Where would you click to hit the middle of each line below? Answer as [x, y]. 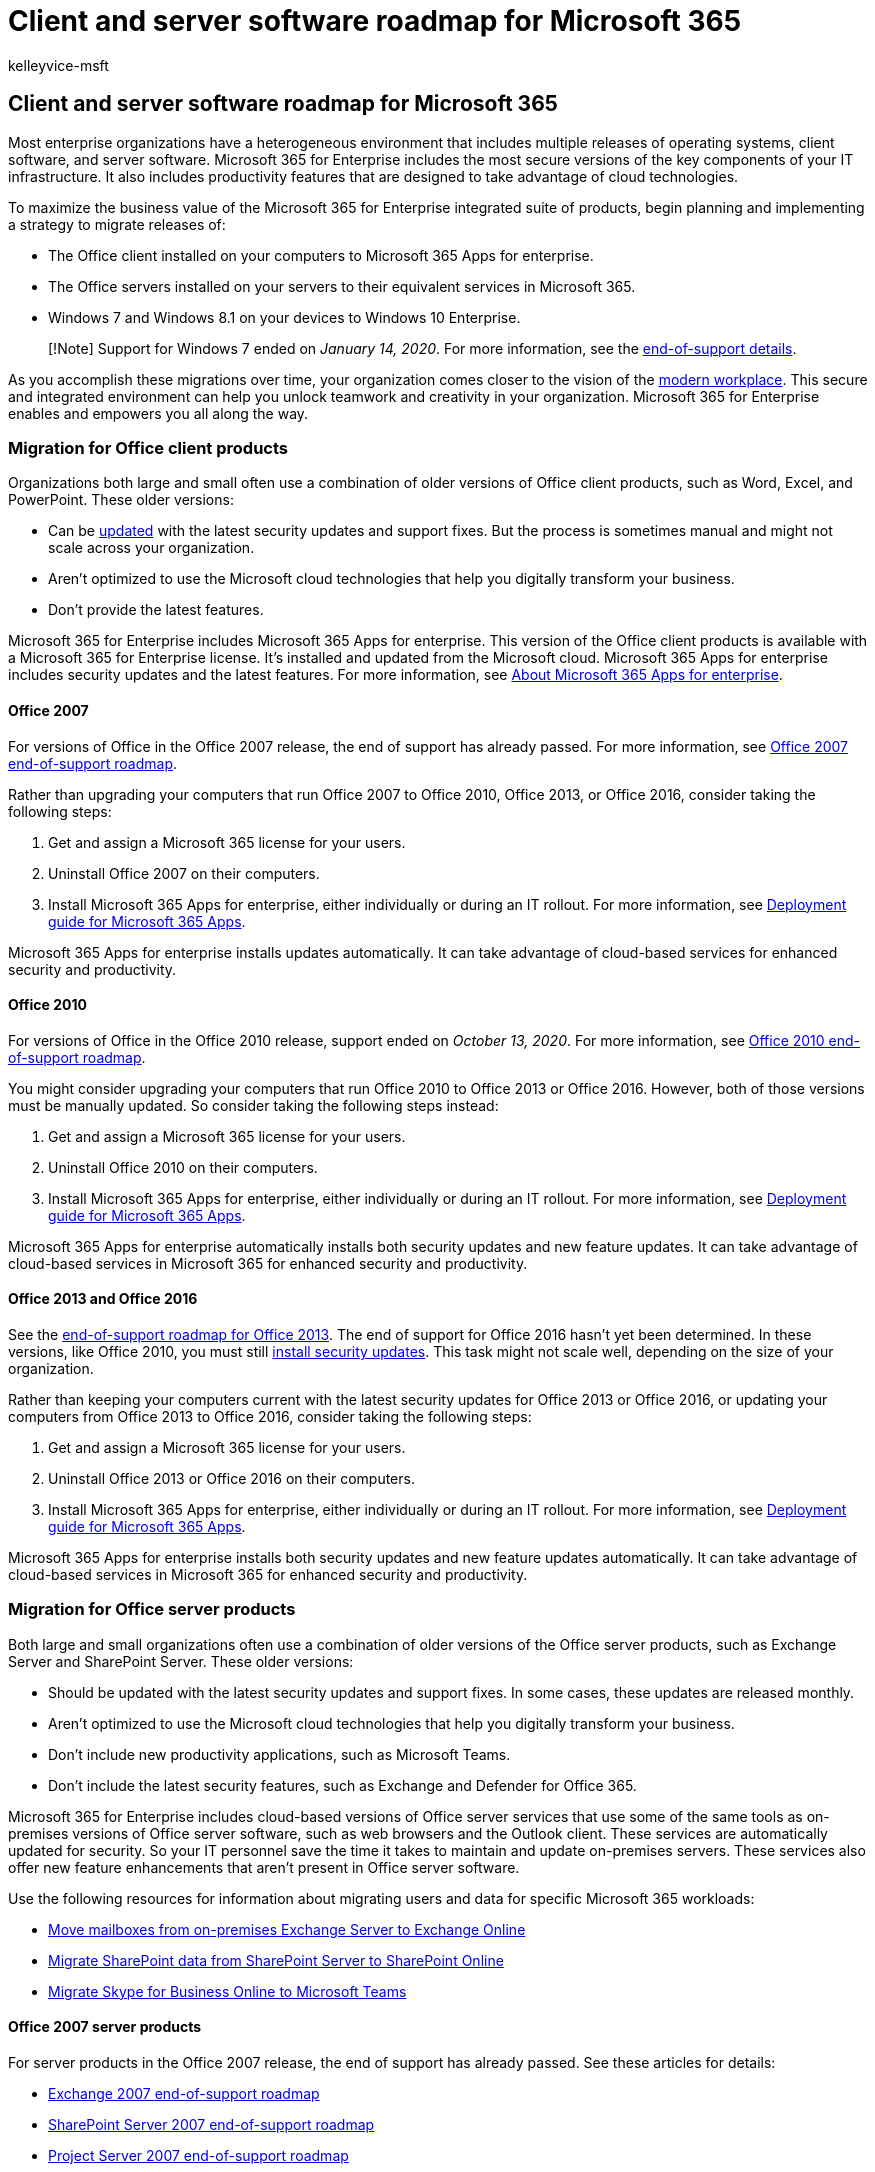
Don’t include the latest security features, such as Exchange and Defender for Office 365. [342, 1785]
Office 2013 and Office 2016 [103, 1299]
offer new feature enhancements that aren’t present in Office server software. [264, 1867]
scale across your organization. [151, 548]
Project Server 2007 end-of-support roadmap [198, 2155]
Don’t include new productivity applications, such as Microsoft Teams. [279, 1754]
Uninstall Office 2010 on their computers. [183, 1167]
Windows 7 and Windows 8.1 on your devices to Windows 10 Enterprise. [284, 317]
